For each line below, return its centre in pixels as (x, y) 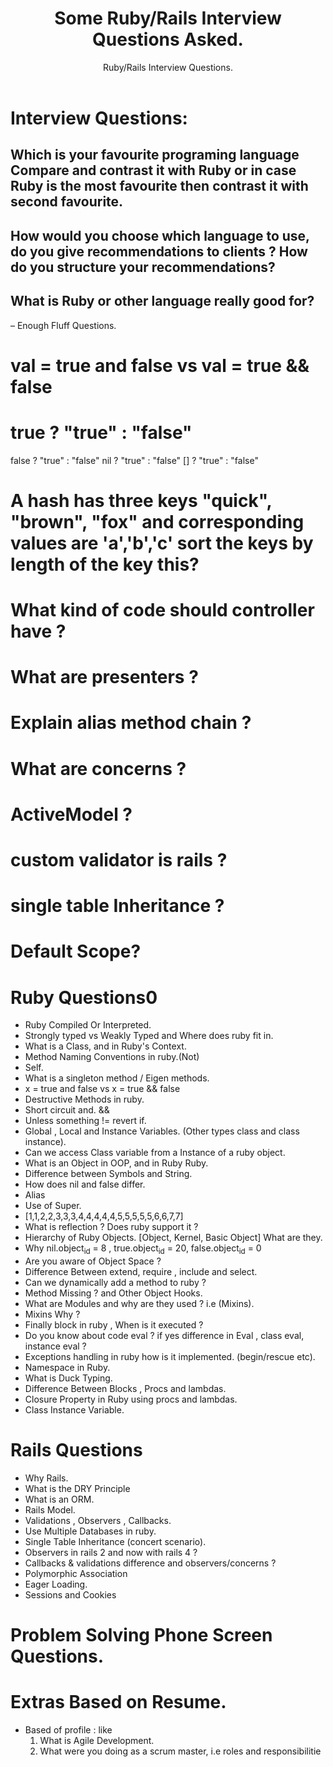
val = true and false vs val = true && (160, 365)
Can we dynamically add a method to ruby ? (115, 1283)
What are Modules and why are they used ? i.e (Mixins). (139, 1304)
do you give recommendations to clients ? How (159, 251)
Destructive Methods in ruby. (84, 1099)
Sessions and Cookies (70, 1595)
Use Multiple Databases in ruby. (90, 1531)
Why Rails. (46, 1478)
